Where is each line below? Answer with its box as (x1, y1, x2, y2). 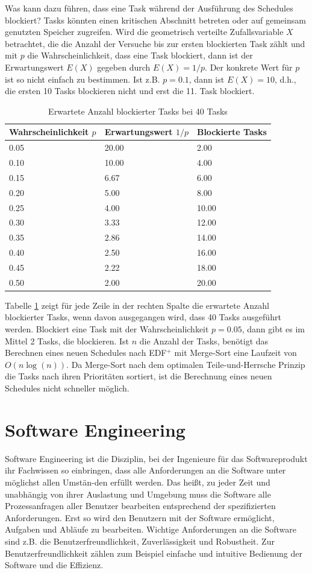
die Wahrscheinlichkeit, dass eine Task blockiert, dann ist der (27, 49, 253, 62)
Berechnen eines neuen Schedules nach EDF (5, 346, 167, 359)
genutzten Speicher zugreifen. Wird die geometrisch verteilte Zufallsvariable (5, 25, 284, 38)
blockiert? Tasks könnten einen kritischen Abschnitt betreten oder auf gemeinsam (5, 13, 306, 26)
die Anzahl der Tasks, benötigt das (139, 334, 269, 347)
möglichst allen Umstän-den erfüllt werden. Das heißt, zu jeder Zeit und (5, 475, 270, 488)
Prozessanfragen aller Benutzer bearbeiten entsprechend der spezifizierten (5, 499, 276, 512)
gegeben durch (97, 60, 151, 73)
